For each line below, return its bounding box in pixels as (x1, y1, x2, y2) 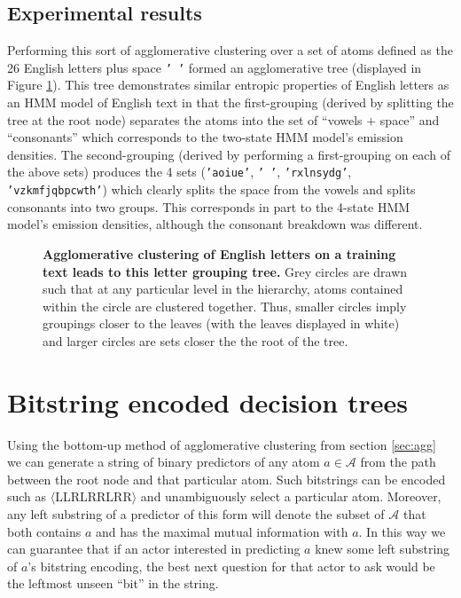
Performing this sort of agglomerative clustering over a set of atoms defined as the (7, 41, 453, 59)
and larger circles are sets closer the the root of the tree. (43, 331, 348, 350)
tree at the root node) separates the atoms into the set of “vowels (7, 110, 363, 129)
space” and (379, 110, 440, 129)
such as (7, 487, 47, 506)
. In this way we (358, 522, 446, 540)
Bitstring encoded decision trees (7, 383, 408, 420)
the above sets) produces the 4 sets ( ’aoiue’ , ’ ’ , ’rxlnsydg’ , (7, 162, 352, 181)
